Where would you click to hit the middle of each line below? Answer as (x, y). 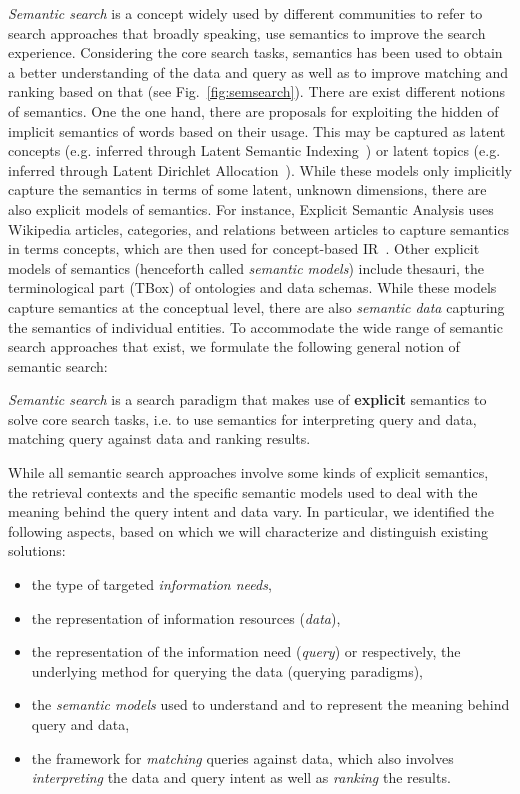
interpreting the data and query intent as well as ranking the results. (241, 777)
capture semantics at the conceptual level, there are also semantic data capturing (256, 306)
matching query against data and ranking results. (159, 438)
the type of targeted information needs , (151, 584)
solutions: (37, 550)
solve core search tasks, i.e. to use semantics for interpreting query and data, (242, 418)
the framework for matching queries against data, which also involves (242, 757)
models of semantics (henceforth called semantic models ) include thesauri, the (246, 267)
